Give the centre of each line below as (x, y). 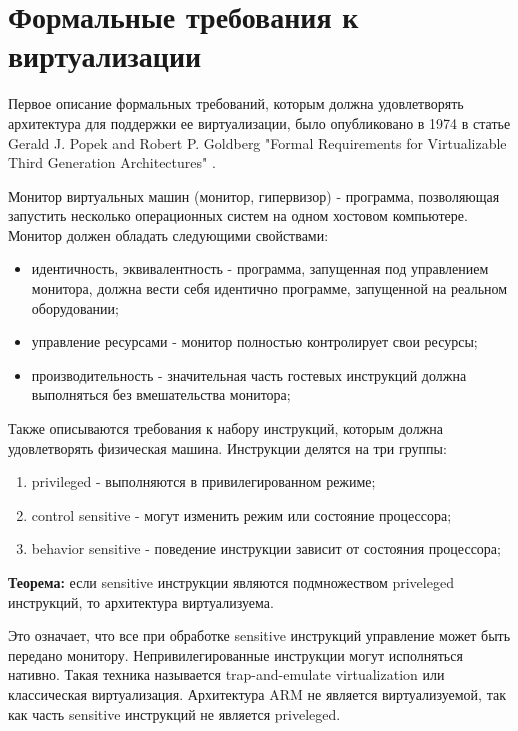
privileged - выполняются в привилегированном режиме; (203, 481)
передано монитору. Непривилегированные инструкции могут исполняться (235, 654)
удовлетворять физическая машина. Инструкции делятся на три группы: (227, 447)
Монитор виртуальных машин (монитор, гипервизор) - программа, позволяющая (254, 195)
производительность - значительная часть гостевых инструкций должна (249, 374)
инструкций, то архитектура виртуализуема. (141, 601)
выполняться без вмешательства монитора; (161, 394)
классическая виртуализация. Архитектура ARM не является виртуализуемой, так (257, 693)
